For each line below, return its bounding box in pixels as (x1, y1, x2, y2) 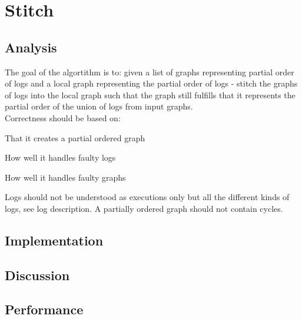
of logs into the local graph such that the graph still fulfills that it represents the (5, 88, 296, 101)
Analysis (5, 38, 57, 56)
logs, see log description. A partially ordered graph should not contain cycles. (5, 202, 283, 214)
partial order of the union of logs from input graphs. (5, 100, 193, 112)
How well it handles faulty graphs (5, 171, 126, 183)
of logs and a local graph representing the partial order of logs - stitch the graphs (5, 77, 298, 89)
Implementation (5, 231, 104, 249)
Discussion (5, 265, 70, 284)
